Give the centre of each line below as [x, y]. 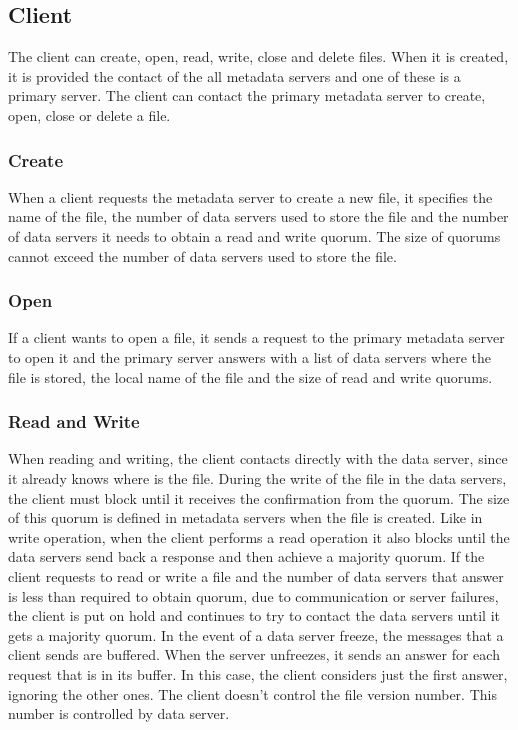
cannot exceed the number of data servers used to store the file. [202, 255]
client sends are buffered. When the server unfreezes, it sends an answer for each [254, 654]
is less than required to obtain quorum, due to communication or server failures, [253, 595]
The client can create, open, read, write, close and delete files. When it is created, [258, 56]
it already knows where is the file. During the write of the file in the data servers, [257, 477]
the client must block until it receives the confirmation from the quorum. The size [259, 497]
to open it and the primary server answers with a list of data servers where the [249, 356]
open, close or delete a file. [89, 114]
